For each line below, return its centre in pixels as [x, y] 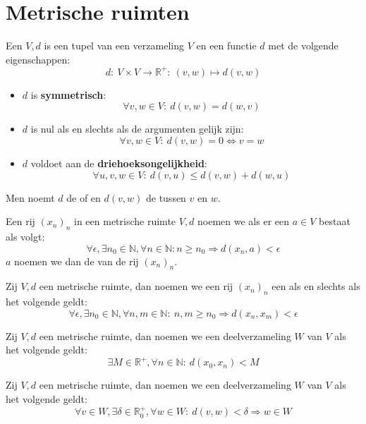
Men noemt [30, 197]
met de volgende [303, 46]
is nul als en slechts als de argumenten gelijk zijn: [137, 129]
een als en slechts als [316, 286]
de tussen [166, 197]
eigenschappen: [38, 59]
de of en [84, 197]
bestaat [335, 221]
